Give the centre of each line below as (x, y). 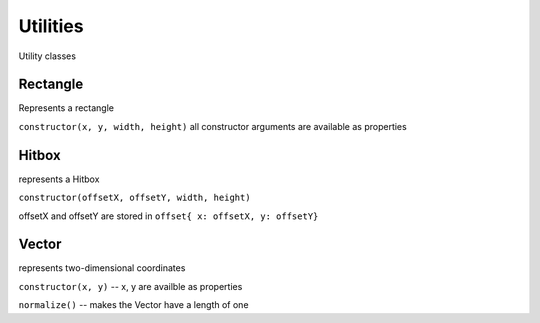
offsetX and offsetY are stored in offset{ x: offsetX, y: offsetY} (168, 216)
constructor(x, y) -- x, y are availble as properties (130, 286)
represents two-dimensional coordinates (102, 268)
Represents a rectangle (66, 108)
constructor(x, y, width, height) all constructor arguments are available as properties (212, 126)
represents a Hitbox (59, 179)
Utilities (51, 26)
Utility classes (47, 56)
